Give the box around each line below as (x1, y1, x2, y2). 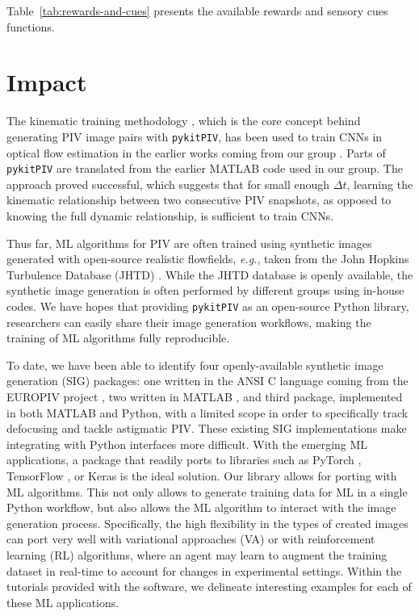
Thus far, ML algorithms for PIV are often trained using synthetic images (6, 234, 372, 251)
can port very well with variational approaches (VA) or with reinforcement (6, 530, 375, 547)
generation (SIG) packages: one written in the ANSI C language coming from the (6, 372, 409, 389)
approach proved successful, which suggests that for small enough (6, 175, 330, 192)
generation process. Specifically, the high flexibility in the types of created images (6, 514, 409, 531)
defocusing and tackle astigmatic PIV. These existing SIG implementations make (6, 420, 407, 437)
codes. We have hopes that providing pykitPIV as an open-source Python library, (6, 297, 409, 314)
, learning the (346, 175, 413, 192)
